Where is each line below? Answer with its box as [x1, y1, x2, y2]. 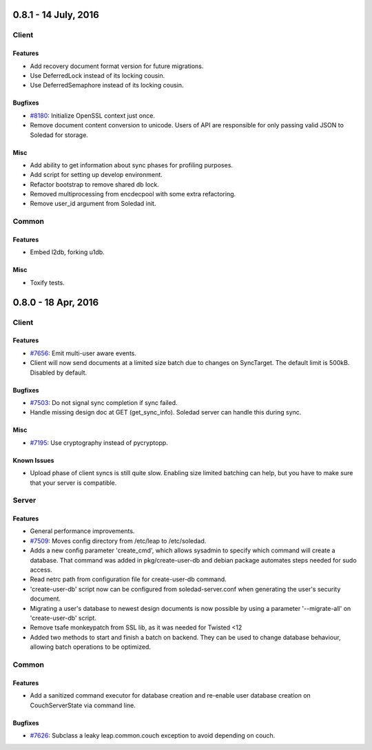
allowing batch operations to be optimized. [30, 643, 152, 651]
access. [30, 565, 52, 574]
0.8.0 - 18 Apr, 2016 [12, 296, 99, 308]
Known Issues [12, 456, 54, 464]
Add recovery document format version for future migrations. [30, 62, 204, 70]
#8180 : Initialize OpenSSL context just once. [30, 111, 155, 120]
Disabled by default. [30, 368, 87, 377]
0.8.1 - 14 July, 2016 [12, 9, 99, 21]
